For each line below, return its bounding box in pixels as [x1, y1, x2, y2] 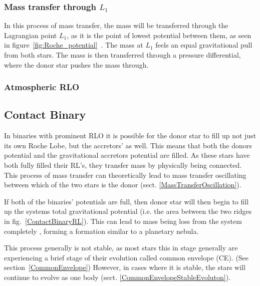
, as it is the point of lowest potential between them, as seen [67, 30, 251, 40]
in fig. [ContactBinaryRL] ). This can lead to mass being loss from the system [4, 215, 242, 226]
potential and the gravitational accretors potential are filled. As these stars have [4, 150, 250, 160]
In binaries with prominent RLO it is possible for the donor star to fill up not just [4, 130, 256, 141]
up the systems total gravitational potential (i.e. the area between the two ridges [4, 206, 252, 216]
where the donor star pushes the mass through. [4, 59, 149, 70]
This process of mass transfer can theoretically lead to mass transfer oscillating [4, 169, 246, 180]
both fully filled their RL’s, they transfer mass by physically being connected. [4, 160, 242, 170]
